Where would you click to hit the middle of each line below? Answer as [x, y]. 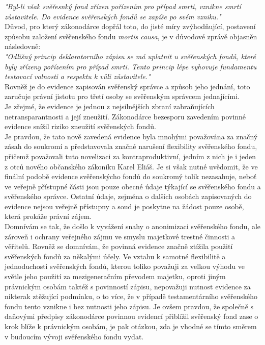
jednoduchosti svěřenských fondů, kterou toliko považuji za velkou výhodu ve [125, 266]
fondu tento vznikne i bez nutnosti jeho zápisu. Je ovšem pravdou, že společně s [129, 306]
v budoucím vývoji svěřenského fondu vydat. [74, 336]
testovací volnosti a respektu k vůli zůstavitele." [78, 76]
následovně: [23, 46]
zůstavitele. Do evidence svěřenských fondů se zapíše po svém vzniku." [113, 16]
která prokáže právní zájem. [48, 216]
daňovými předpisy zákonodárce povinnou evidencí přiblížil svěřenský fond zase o [131, 316]
